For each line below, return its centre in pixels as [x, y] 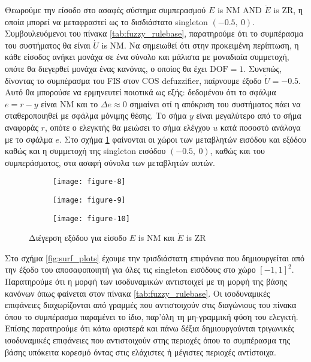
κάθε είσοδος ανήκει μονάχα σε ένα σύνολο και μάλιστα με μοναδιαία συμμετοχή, [147, 57]
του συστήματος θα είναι [48, 45]
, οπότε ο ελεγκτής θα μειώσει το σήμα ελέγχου [127, 127]
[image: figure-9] [89, 200]
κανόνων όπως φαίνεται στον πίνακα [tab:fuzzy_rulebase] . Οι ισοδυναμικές [138, 293]
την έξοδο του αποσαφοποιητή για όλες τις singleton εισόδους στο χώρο [130, 269]
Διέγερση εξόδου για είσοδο [78, 238]
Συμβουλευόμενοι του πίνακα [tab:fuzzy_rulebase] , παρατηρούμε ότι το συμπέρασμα [154, 33]
